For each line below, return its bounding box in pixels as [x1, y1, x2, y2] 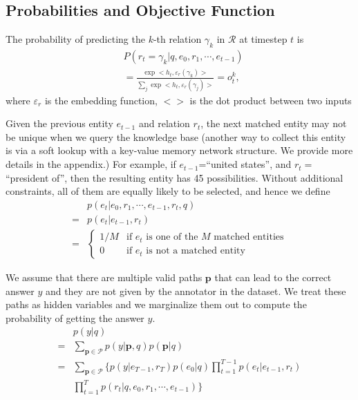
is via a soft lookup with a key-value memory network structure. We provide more [6, 143, 353, 158]
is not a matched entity [146, 246, 245, 256]
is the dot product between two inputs [189, 93, 352, 107]
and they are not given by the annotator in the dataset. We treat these [45, 283, 346, 298]
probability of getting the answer [6, 310, 144, 325]
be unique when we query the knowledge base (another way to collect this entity [6, 129, 346, 144]
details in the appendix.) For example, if [6, 157, 176, 171]
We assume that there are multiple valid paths [6, 269, 202, 284]
